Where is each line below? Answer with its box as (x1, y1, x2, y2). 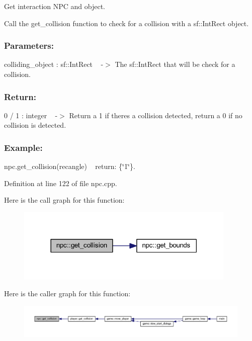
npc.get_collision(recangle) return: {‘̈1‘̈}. (4, 161, 135, 172)
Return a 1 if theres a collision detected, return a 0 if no (69, 110, 242, 120)
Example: (4, 141, 43, 153)
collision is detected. (4, 120, 66, 130)
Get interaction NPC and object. (4, 1, 106, 11)
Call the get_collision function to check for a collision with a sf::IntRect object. (4, 18, 249, 28)
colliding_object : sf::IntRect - (4, 59, 104, 69)
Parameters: (4, 39, 54, 52)
